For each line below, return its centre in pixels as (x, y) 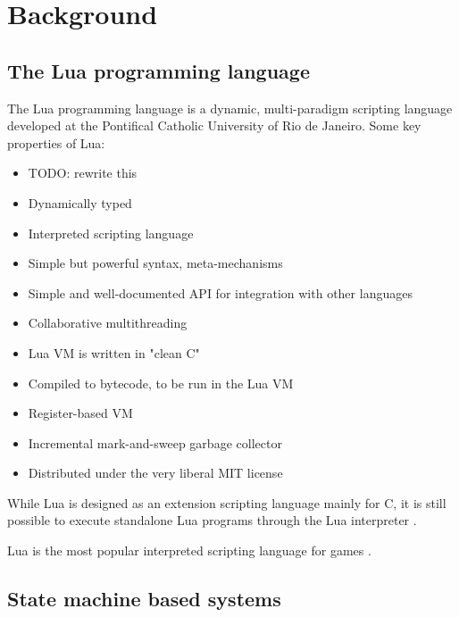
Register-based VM (80, 413)
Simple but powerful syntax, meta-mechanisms (155, 263)
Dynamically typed (80, 202)
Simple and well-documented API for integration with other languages (220, 292)
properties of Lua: (56, 142)
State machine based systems (144, 599)
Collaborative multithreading (108, 323)
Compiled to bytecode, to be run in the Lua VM (161, 383)
